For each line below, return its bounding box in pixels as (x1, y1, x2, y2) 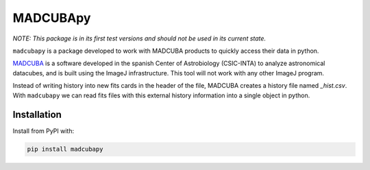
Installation (12, 109, 62, 121)
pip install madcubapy (27, 145, 103, 154)
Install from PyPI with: (12, 127, 75, 135)
